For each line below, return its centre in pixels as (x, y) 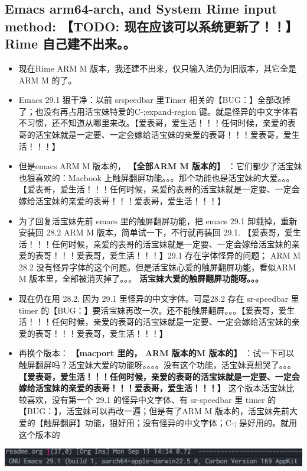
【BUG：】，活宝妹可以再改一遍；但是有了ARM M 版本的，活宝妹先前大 (158, 411)
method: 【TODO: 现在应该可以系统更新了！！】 (151, 26)
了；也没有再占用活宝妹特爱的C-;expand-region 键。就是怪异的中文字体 (154, 111)
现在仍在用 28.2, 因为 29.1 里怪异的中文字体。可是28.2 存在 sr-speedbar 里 (159, 299)
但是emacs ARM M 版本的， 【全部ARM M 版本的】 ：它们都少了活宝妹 (160, 166)
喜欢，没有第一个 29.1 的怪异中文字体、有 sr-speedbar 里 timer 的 (151, 399)
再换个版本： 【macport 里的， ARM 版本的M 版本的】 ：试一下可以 (156, 353)
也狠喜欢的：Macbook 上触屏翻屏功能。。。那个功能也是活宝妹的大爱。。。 (156, 177)
